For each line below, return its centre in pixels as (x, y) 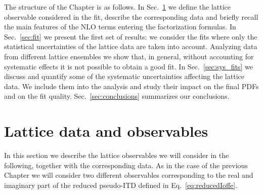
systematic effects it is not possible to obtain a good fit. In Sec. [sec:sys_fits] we (128, 66)
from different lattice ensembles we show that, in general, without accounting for (129, 56)
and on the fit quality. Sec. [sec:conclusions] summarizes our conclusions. (117, 96)
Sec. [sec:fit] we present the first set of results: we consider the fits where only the (131, 36)
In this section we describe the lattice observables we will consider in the (117, 155)
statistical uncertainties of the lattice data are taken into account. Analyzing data (131, 46)
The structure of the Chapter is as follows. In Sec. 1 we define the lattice (117, 7)
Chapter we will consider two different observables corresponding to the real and (129, 175)
